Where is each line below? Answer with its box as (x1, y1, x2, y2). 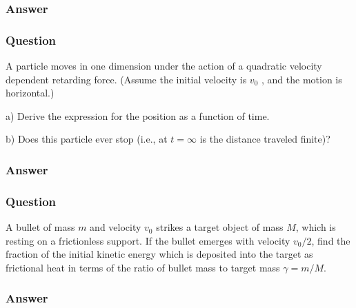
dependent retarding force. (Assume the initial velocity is (6, 72, 247, 86)
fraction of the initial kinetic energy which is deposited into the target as (6, 247, 313, 261)
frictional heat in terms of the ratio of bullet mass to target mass (6, 260, 280, 274)
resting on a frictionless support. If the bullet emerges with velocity (6, 233, 290, 247)
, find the (311, 233, 350, 247)
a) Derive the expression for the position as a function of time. (6, 108, 270, 123)
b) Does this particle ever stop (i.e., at (6, 132, 168, 146)
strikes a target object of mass (156, 220, 284, 234)
